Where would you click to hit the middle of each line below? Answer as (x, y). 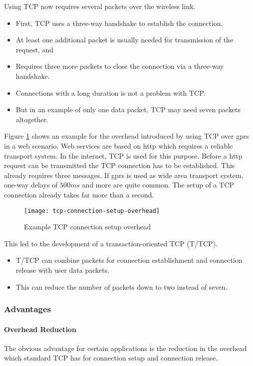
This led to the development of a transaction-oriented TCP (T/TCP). (111, 243)
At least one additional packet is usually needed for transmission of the (125, 40)
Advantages (28, 309)
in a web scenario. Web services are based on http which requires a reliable (119, 145)
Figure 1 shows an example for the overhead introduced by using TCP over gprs (126, 136)
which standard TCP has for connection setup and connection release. (111, 358)
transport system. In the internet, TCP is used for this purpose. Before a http (123, 155)
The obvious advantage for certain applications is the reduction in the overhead (126, 348)
